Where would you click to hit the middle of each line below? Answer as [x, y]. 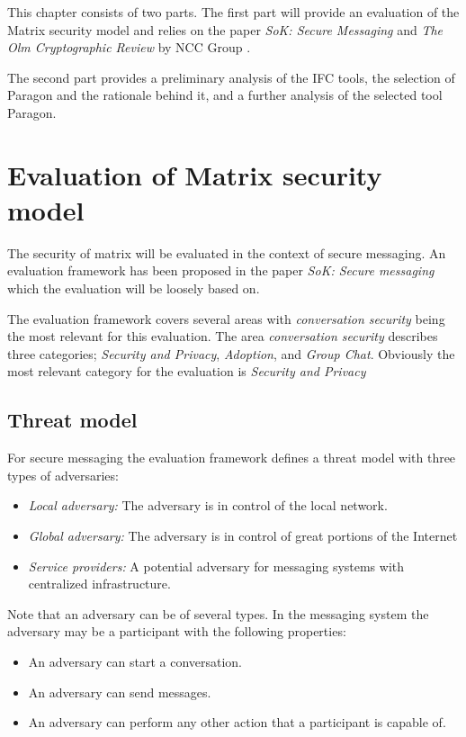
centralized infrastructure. [99, 584]
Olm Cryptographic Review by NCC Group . [129, 47]
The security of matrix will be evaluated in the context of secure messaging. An [227, 252]
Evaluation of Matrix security [195, 174]
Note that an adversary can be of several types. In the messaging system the [218, 613]
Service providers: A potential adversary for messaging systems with [216, 566]
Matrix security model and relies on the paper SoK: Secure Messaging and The [225, 29]
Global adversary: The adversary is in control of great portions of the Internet [243, 536]
